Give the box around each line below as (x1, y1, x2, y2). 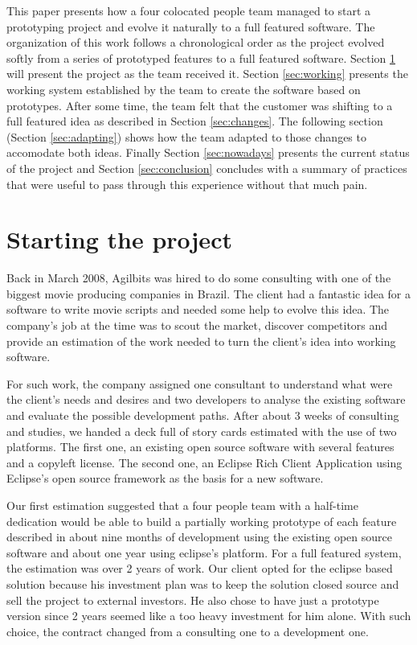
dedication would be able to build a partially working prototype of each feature (6, 512, 397, 529)
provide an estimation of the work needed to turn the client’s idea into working (6, 332, 396, 349)
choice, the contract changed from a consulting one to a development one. (6, 622, 369, 639)
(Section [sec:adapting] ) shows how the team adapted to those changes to (6, 128, 366, 145)
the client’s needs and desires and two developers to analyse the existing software (6, 391, 406, 408)
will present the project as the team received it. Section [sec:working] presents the (6, 65, 408, 82)
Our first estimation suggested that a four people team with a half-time (6, 496, 358, 513)
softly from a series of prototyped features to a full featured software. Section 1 (6, 49, 396, 66)
